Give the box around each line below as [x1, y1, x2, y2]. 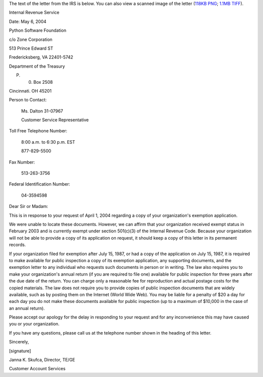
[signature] [9, 348, 31, 354]
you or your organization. [9, 321, 60, 327]
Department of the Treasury [9, 63, 65, 69]
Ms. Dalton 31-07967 [21, 108, 63, 114]
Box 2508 [33, 79, 53, 85]
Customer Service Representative [21, 117, 89, 123]
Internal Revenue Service [9, 10, 59, 16]
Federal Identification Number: [9, 181, 71, 187]
